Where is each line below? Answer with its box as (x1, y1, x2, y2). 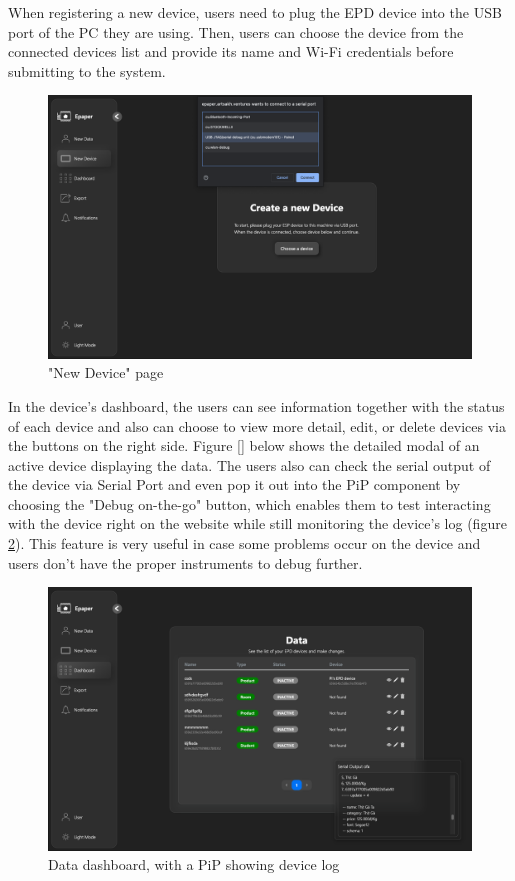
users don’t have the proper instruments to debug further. (8, 552, 363, 573)
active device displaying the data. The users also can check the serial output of (8, 454, 491, 475)
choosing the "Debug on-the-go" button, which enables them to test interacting (8, 493, 491, 514)
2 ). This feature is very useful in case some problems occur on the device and (8, 533, 481, 554)
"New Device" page (48, 362, 164, 383)
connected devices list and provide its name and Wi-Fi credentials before (8, 41, 454, 62)
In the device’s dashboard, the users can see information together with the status (8, 395, 505, 416)
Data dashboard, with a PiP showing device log (48, 854, 340, 875)
